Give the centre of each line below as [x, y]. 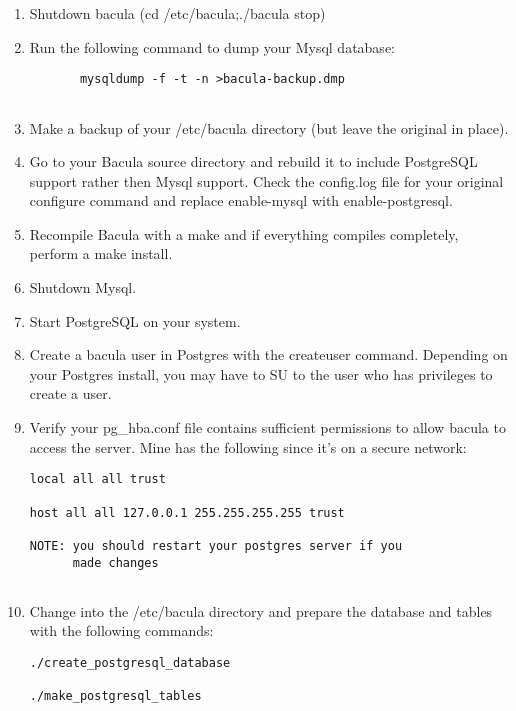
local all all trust [97, 479]
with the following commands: [121, 630]
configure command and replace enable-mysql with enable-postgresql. [241, 200]
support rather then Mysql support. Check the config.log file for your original [266, 180]
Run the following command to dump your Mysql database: [212, 46]
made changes [115, 562]
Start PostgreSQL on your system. [135, 320]
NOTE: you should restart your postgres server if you [216, 545]
